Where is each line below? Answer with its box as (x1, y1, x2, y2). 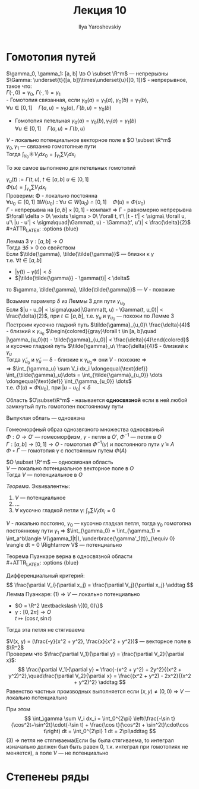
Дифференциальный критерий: (6, 572, 85, 579)
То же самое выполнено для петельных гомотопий (6, 164, 136, 171)
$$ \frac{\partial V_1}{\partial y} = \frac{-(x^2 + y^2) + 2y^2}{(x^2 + (17, 666, 182, 673)
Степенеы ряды (6, 770, 90, 784)
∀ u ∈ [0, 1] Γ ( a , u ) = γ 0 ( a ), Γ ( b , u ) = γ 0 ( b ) (6, 104, 112, 113)
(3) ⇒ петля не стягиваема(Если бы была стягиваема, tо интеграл (6, 737, 174, 744)
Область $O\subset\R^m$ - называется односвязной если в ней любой (6, 397, 188, 404)
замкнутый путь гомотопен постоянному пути (6, 403, 124, 410)
